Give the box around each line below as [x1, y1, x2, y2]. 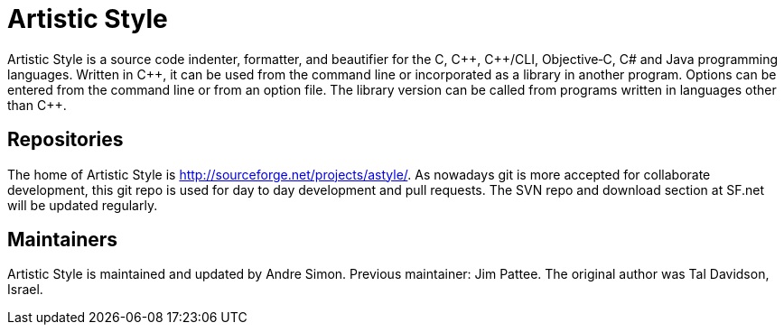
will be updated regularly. [7, 197, 158, 213]
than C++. [7, 97, 67, 113]
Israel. [7, 281, 43, 298]
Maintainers [7, 228, 118, 252]
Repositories [7, 128, 124, 152]
